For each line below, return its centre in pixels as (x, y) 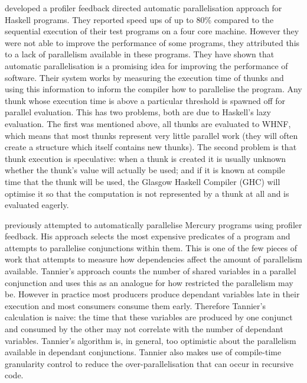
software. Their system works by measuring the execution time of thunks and (144, 77)
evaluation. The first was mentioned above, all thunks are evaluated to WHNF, (148, 123)
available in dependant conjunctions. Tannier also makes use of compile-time (143, 352)
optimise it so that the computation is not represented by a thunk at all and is (147, 193)
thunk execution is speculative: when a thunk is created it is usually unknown (146, 158)
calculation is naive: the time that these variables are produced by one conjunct (149, 317)
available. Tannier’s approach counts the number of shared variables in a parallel (151, 271)
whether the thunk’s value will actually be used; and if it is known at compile (145, 170)
